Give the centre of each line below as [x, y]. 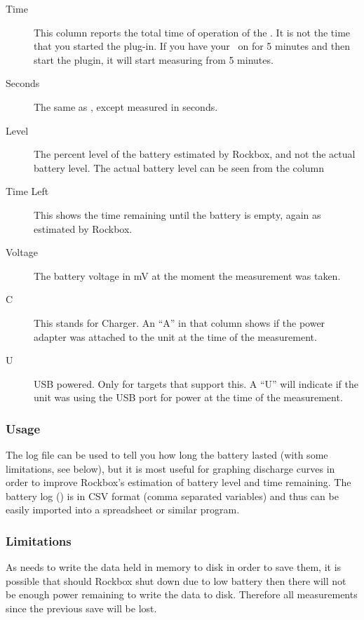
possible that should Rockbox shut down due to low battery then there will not [176, 580]
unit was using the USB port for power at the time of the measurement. [188, 397]
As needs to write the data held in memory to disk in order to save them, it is [174, 567]
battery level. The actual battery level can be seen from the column [179, 167]
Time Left [27, 191]
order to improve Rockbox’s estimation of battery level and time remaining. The [178, 482]
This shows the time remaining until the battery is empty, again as [177, 214]
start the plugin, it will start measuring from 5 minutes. [154, 59]
